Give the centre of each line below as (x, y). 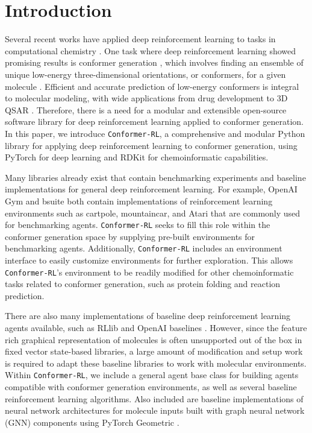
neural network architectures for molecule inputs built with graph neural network (155, 410)
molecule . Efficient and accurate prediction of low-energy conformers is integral (152, 86)
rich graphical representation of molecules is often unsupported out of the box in (154, 339)
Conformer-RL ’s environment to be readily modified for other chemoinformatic (149, 272)
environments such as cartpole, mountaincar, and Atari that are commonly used (153, 213)
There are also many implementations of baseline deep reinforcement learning (148, 316)
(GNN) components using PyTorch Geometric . (92, 422)
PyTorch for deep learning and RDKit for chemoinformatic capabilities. (137, 157)
